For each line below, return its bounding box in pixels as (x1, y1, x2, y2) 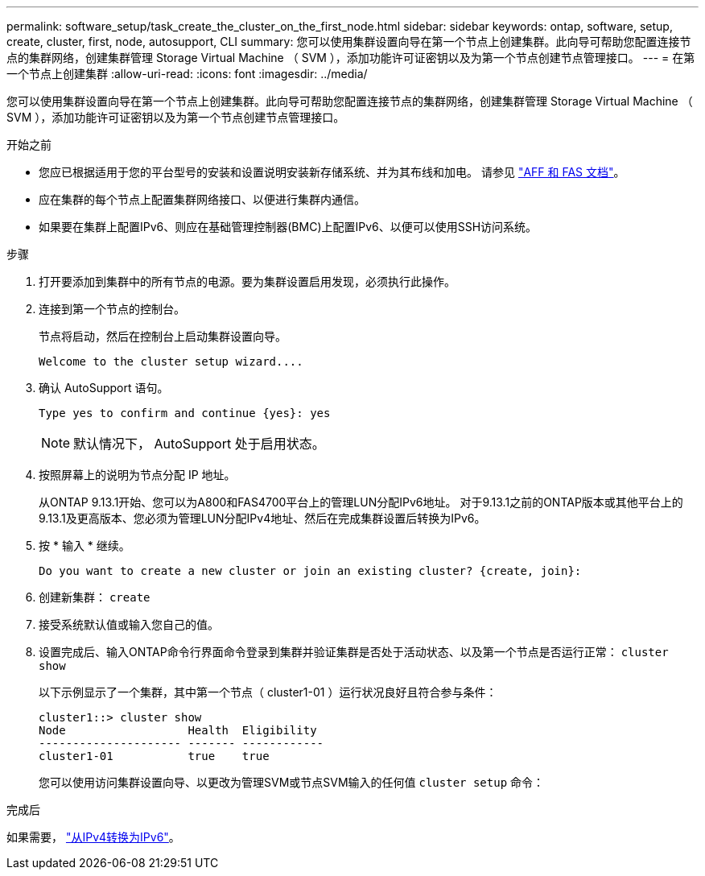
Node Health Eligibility (39, 724, 317, 737)
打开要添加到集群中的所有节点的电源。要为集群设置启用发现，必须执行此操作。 (39, 275, 456, 288)
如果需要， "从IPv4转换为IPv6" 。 (6, 830, 180, 844)
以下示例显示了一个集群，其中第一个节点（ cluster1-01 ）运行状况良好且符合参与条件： (39, 685, 497, 699)
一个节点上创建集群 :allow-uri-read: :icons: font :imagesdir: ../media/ (6, 67, 368, 81)
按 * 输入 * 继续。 (39, 539, 130, 552)
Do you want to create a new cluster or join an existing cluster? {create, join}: (39, 564, 582, 577)
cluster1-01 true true (39, 750, 270, 762)
